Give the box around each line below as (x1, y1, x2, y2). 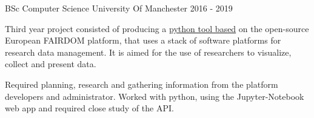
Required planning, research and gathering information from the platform (5, 77, 278, 90)
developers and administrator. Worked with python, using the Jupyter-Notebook (5, 90, 304, 102)
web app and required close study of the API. (5, 102, 174, 114)
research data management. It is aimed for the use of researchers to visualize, (5, 45, 292, 58)
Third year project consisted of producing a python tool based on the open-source (5, 22, 309, 34)
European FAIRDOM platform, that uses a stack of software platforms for (5, 34, 281, 47)
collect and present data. (5, 57, 96, 70)
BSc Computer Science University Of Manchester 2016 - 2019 (5, 2, 233, 14)
